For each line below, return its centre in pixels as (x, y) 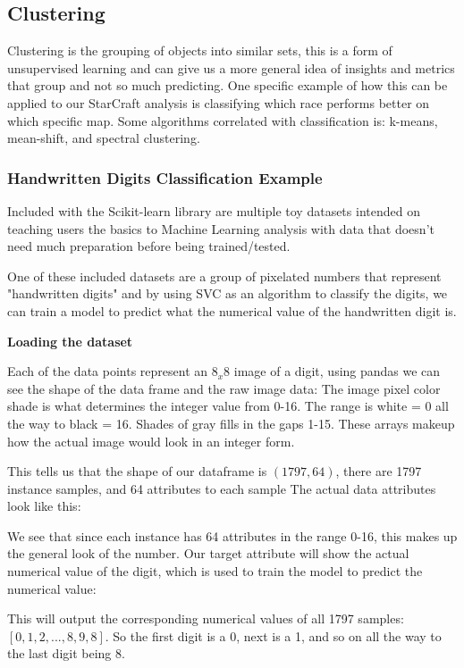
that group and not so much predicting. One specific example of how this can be (228, 85)
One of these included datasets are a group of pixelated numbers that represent (224, 276)
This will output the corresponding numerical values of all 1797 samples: (206, 618)
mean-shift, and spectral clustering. (104, 138)
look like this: (44, 506)
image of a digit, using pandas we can (337, 371)
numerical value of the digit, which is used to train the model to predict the (215, 571)
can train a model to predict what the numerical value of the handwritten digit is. (232, 310)
